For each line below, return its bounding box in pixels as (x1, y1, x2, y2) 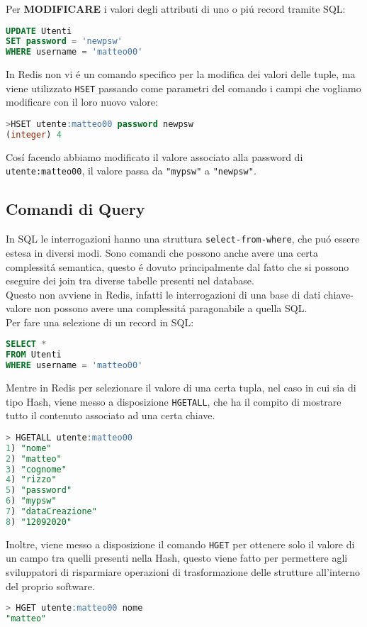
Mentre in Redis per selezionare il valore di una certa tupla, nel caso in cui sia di (6, 380, 356, 395)
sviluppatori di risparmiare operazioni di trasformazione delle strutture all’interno (6, 565, 361, 579)
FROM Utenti (6, 350, 62, 360)
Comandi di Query (6, 198, 145, 220)
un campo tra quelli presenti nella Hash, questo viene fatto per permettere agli (6, 550, 348, 565)
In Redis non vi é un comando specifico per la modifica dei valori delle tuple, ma (6, 67, 356, 82)
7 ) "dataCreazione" (6, 506, 97, 517)
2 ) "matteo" (6, 453, 62, 464)
